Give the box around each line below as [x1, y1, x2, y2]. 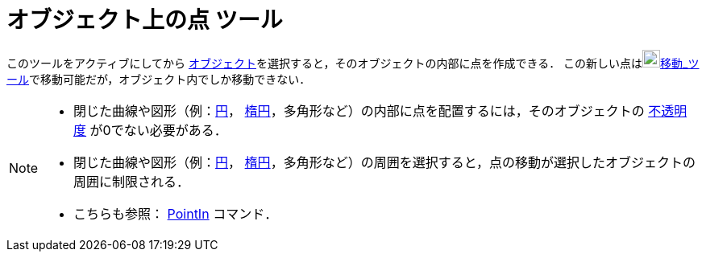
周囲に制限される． [73, 173, 190, 190]
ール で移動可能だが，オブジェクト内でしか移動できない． [6, 72, 311, 86]
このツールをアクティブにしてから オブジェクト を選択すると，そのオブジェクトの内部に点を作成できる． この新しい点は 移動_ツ [6, 55, 700, 70]
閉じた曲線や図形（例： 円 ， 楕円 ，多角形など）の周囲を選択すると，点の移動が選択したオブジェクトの [73, 154, 696, 170]
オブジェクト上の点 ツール [6, 6, 283, 34]
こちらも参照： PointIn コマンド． [73, 205, 278, 222]
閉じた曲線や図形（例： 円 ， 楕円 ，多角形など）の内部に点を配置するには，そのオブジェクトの [73, 102, 645, 119]
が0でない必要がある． [89, 121, 227, 138]
